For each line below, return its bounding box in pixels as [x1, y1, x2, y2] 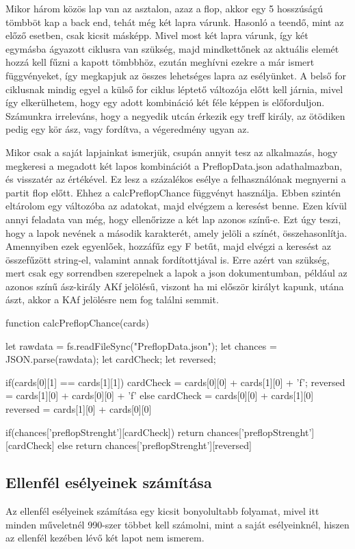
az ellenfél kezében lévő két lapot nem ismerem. [5, 531, 205, 545]
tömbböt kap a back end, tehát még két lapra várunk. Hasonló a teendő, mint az [5, 14, 344, 29]
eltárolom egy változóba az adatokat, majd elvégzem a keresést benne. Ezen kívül [5, 199, 347, 213]
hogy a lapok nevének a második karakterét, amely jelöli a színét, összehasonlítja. [5, 225, 347, 240]
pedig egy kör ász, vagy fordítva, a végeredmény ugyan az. [5, 122, 250, 136]
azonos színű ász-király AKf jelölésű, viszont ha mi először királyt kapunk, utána [5, 279, 344, 293]
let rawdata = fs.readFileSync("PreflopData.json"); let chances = [5, 338, 277, 353]
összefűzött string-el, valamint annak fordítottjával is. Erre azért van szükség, [5, 252, 330, 266]
